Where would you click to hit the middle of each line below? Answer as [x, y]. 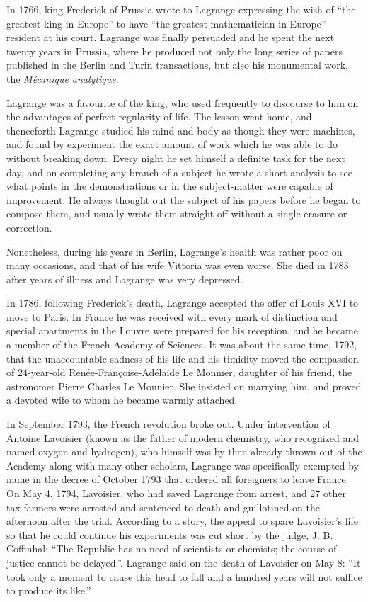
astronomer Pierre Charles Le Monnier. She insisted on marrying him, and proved [184, 386]
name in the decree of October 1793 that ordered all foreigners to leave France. [178, 479]
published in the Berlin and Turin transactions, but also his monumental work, [178, 65]
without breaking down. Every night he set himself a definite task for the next [176, 158]
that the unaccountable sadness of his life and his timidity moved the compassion [183, 358]
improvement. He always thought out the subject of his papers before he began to [184, 199]
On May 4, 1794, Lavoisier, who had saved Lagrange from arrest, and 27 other [176, 493]
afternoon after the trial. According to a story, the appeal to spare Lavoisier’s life [183, 521]
